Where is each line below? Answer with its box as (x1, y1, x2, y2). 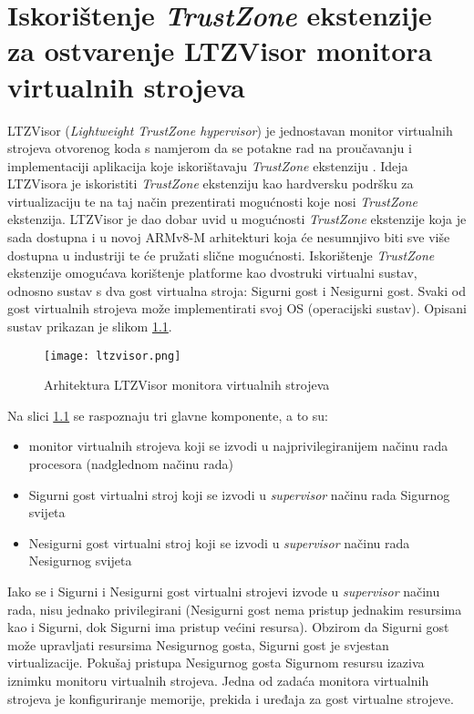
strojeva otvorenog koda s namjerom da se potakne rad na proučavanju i (7, 138, 412, 158)
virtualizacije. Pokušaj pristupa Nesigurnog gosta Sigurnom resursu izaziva (7, 653, 425, 672)
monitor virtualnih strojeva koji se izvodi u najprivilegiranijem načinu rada (28, 436, 448, 455)
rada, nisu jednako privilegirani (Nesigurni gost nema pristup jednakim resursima (7, 599, 462, 618)
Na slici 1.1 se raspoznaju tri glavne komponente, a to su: (7, 405, 328, 424)
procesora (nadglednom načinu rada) (28, 454, 234, 474)
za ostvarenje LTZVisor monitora (7, 32, 433, 69)
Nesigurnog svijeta (28, 551, 132, 570)
